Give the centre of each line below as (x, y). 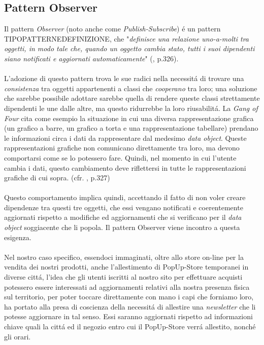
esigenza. (18, 237)
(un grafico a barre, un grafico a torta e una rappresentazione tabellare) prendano (131, 128)
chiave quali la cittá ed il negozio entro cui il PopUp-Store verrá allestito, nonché (130, 327)
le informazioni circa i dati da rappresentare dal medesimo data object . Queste (125, 138)
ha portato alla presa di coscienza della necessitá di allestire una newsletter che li (130, 306)
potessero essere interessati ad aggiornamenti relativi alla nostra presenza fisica (127, 286)
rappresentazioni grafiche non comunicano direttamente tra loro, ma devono (122, 148)
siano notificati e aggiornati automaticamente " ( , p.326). (91, 58)
